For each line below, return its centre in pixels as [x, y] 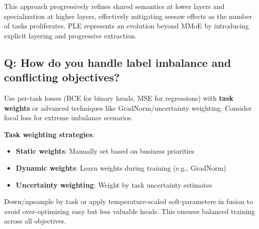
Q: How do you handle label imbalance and [118, 62]
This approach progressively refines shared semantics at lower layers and [114, 6]
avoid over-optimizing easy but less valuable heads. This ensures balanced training [129, 211]
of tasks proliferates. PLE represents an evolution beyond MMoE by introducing [127, 26]
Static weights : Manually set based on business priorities [105, 151]
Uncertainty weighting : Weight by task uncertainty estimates [114, 184]
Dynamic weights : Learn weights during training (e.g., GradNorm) [121, 167]
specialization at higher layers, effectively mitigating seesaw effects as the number [128, 16]
